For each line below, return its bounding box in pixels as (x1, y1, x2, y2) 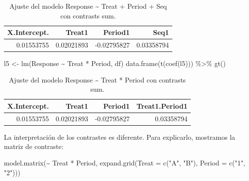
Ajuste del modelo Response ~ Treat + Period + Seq (9, 1, 167, 11)
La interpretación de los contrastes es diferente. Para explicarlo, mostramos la (4, 132, 235, 142)
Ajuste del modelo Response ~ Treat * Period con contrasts (9, 74, 186, 84)
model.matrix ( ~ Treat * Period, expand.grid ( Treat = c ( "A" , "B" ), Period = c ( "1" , (4, 158, 246, 168)
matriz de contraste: (4, 141, 64, 151)
